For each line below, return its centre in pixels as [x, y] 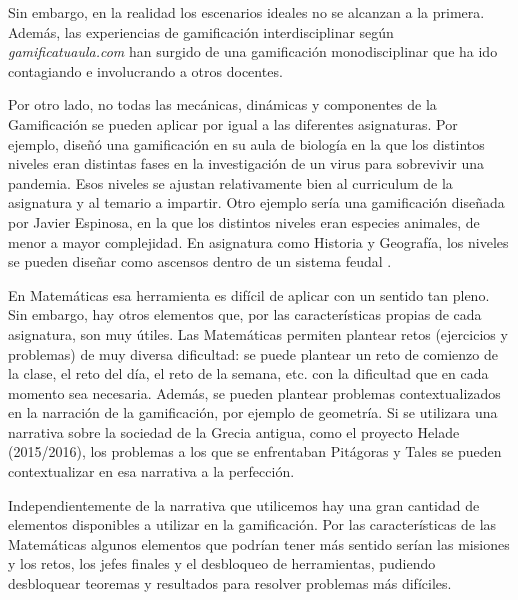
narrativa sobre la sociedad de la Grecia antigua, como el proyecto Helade [234, 431]
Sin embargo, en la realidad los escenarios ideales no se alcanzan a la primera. [246, 12]
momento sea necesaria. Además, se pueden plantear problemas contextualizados [254, 392]
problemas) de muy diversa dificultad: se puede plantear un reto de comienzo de [253, 353]
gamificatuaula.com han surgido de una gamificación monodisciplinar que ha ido [253, 51]
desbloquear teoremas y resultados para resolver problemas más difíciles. [230, 583]
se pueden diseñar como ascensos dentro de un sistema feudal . [200, 261]
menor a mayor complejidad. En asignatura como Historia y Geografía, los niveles [258, 241]
